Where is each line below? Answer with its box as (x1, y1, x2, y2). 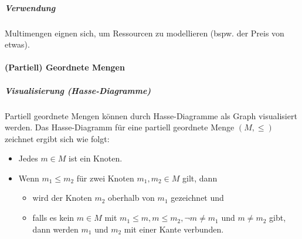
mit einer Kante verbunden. (124, 223, 224, 235)
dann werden (32, 223, 79, 235)
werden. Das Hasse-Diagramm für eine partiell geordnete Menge (5, 121, 235, 133)
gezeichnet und (171, 191, 224, 204)
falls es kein (32, 211, 74, 224)
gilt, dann (182, 171, 218, 184)
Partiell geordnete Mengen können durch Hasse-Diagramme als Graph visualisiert (5, 109, 297, 122)
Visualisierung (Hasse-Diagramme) (5, 84, 151, 96)
